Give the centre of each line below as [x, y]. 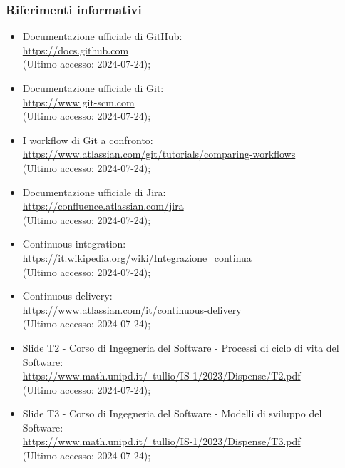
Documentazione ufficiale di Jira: [94, 192]
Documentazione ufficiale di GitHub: [102, 36]
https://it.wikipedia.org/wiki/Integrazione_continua [137, 257]
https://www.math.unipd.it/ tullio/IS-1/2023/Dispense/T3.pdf [161, 441]
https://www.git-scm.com [78, 102]
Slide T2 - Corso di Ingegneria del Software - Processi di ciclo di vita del [181, 347]
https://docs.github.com [76, 50]
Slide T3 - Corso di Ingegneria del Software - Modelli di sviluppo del [172, 413]
